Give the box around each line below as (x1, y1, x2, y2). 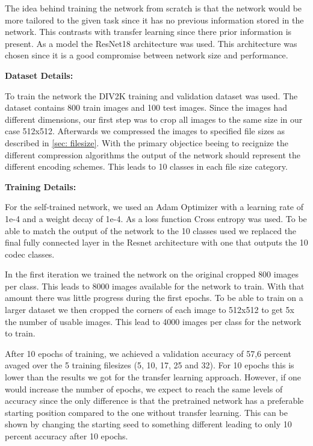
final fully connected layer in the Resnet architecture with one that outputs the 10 (5, 236, 308, 249)
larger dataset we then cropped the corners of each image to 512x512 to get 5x (5, 303, 294, 316)
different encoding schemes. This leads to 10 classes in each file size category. (5, 160, 288, 173)
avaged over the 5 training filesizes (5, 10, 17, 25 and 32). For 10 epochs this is (5, 359, 294, 371)
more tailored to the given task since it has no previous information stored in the (5, 13, 304, 26)
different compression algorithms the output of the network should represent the (5, 148, 301, 161)
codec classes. (5, 247, 55, 260)
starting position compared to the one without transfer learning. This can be (5, 406, 288, 418)
